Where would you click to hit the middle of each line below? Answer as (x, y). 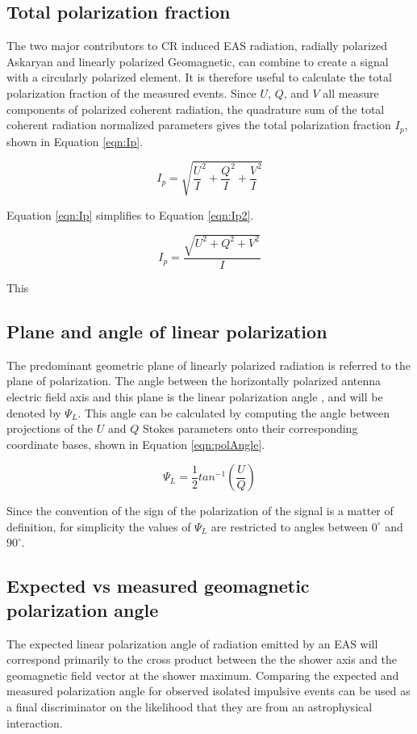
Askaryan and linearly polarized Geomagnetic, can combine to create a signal (198, 61)
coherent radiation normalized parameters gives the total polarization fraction (199, 125)
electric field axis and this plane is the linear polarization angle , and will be (195, 396)
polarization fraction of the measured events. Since (131, 92)
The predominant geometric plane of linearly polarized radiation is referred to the (208, 365)
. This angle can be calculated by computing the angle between (234, 412)
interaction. (35, 722)
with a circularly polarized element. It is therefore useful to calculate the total (199, 77)
